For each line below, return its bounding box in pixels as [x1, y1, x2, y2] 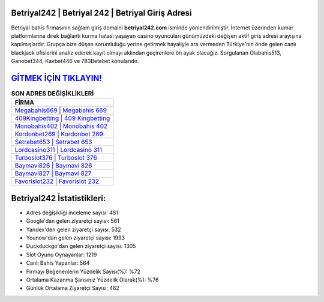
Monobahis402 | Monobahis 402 [14, 122, 108, 130]
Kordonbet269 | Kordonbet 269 [14, 130, 104, 138]
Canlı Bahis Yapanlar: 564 [26, 259, 90, 267]
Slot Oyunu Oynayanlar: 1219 [26, 251, 97, 258]
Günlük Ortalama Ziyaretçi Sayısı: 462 [26, 285, 120, 292]
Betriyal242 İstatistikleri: [11, 193, 106, 204]
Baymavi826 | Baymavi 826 [14, 162, 92, 170]
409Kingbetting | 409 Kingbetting [14, 114, 110, 122]
